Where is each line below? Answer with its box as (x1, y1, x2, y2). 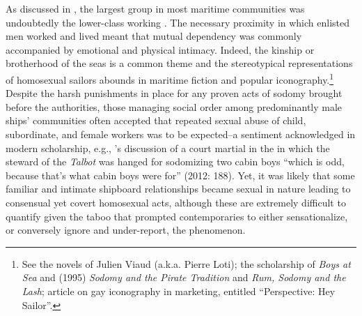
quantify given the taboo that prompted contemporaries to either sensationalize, (6, 209, 348, 223)
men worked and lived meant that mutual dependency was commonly (6, 29, 302, 43)
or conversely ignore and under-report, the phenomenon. (6, 223, 246, 237)
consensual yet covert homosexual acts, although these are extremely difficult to (6, 195, 346, 209)
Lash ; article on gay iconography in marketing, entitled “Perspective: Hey (22, 283, 336, 298)
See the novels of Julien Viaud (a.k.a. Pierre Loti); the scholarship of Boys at (22, 256, 351, 271)
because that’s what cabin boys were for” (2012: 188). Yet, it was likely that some (6, 167, 355, 182)
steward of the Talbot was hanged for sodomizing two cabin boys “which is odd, (6, 154, 345, 169)
